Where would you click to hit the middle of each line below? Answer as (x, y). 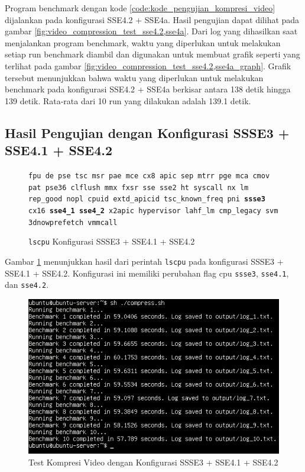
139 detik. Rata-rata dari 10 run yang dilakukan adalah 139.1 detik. (128, 100)
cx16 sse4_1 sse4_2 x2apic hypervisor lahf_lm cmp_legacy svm (153, 211)
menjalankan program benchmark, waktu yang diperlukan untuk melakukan (143, 42)
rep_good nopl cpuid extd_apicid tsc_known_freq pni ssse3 (147, 199)
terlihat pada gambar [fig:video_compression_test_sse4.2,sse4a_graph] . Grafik (148, 65)
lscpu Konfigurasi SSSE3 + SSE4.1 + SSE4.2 (112, 241)
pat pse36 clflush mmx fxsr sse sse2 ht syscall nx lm (139, 187)
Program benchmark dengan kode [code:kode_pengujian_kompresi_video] (140, 8)
